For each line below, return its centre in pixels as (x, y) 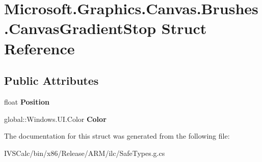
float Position (27, 101)
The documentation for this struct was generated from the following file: (117, 136)
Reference (40, 48)
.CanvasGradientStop (80, 28)
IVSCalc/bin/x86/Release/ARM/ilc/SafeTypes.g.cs (85, 153)
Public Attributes (51, 80)
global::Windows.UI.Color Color (55, 119)
